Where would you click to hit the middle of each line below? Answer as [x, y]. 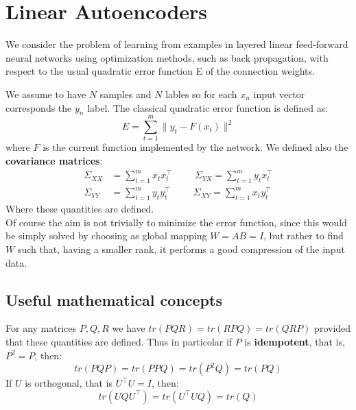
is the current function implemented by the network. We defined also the [195, 147]
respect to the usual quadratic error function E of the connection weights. [160, 71]
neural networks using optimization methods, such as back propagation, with [167, 57]
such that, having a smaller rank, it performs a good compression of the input [181, 249]
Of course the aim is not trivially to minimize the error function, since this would [176, 222]
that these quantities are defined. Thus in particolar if [119, 342]
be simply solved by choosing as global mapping [106, 236]
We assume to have [46, 94]
